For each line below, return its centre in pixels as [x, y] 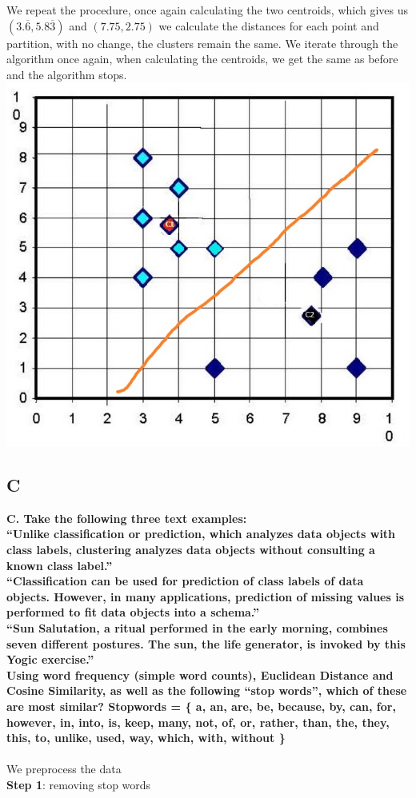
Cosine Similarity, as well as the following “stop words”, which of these [207, 690]
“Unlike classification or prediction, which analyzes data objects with [201, 534]
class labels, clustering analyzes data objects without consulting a [191, 549]
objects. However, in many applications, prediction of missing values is [205, 596]
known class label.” [60, 565]
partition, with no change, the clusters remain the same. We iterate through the [202, 43]
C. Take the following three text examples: [127, 518]
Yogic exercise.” [50, 659]
